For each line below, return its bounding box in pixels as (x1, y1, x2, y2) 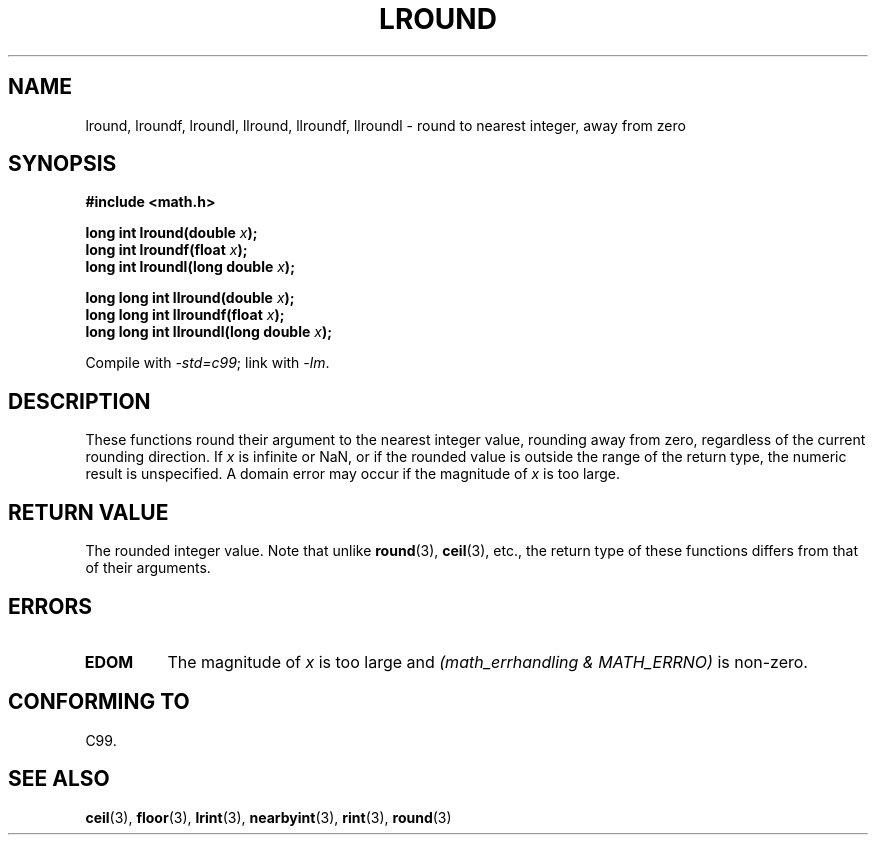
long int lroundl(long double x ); (85, 258, 295, 276)
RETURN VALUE (8, 499, 169, 525)
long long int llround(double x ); (85, 289, 295, 307)
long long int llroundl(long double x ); (85, 323, 332, 341)
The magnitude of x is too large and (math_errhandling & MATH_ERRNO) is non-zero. (167, 651, 808, 672)
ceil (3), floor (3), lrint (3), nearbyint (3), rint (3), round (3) (85, 808, 452, 826)
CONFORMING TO (8, 689, 190, 715)
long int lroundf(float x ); (85, 241, 248, 259)
